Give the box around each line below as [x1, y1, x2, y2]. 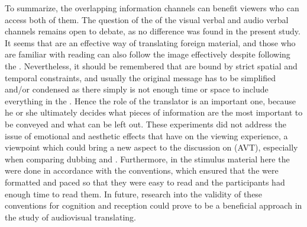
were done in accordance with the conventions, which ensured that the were [5, 164, 279, 177]
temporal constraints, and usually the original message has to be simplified [5, 71, 276, 84]
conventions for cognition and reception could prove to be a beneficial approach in [5, 199, 302, 212]
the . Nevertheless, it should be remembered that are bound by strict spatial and [5, 59, 298, 72]
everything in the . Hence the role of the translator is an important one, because [5, 94, 296, 107]
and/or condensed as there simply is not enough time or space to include [5, 83, 269, 95]
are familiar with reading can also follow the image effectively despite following [5, 48, 290, 60]
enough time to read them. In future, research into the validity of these [5, 187, 263, 200]
